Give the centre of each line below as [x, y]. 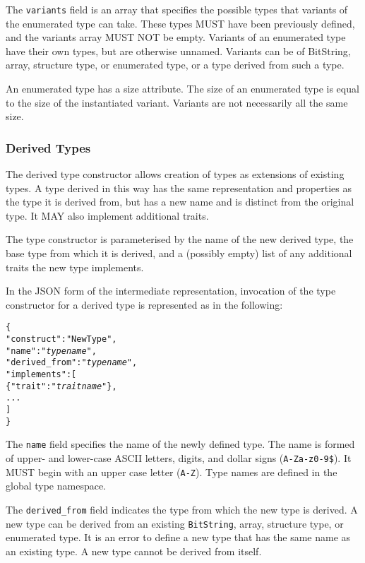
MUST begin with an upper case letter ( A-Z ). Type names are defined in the [172, 472]
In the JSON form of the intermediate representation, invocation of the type [171, 291]
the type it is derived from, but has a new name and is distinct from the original [180, 202]
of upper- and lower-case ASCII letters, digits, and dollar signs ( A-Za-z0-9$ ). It [179, 457]
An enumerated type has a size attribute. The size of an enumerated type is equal [182, 89]
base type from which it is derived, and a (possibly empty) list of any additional [179, 253]
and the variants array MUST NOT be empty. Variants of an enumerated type [176, 37]
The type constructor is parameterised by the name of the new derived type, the [180, 239]
